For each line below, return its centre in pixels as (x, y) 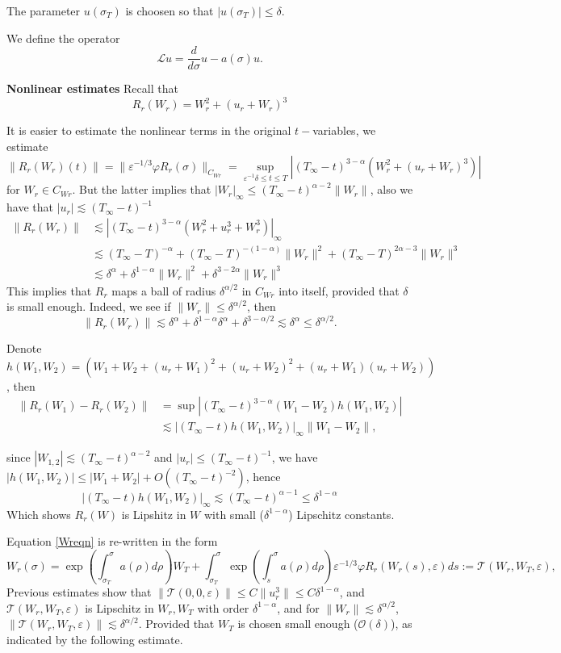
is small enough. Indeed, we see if (89, 306)
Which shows (39, 514)
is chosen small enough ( (298, 624)
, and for (298, 607)
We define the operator (63, 38)
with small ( (234, 514)
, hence (263, 477)
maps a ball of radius (164, 290)
